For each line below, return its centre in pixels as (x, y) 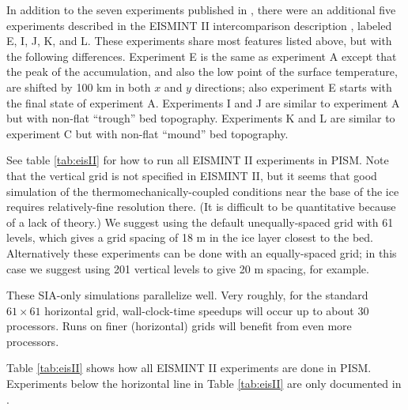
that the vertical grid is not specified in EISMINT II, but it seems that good (192, 175)
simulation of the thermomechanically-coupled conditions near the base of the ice (203, 191)
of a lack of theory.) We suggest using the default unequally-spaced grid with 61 (200, 222)
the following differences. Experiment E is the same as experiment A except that (202, 56)
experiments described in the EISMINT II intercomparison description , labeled (199, 25)
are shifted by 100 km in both (79, 87)
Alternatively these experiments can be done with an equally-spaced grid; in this (202, 252)
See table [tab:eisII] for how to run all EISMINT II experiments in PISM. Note (198, 160)
